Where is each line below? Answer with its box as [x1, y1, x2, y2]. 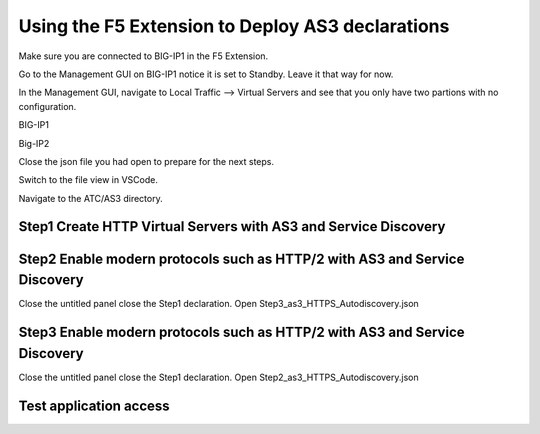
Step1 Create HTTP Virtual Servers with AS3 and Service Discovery [18, 218, 446, 235]
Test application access [18, 397, 170, 414]
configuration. [18, 100, 77, 112]
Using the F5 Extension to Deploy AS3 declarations [18, 15, 450, 37]
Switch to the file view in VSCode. [18, 174, 159, 186]
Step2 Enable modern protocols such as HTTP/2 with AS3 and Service [18, 250, 465, 267]
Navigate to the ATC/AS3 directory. [18, 192, 164, 204]
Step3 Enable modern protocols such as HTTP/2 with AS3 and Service [18, 324, 465, 340]
